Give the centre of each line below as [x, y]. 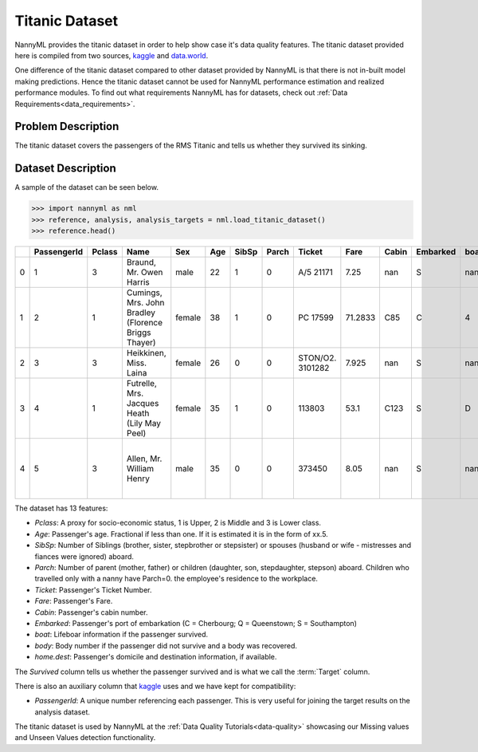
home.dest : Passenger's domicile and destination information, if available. [156, 657]
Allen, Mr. [144, 459]
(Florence [145, 323]
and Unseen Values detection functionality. [85, 738]
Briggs [139, 333]
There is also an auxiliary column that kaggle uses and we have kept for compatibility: [155, 686]
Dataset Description [65, 169]
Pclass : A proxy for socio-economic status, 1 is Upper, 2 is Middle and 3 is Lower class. [178, 523]
